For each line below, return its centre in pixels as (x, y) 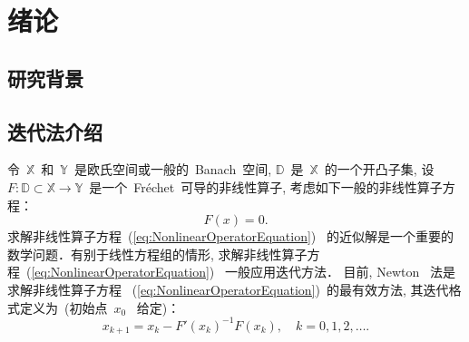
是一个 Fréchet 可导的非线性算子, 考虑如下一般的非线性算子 (266, 186)
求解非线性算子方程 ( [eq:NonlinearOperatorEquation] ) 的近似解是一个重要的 (230, 236)
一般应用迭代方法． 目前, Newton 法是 (340, 272)
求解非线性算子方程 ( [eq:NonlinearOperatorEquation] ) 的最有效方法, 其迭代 (228, 289)
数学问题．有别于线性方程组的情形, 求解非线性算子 (157, 254)
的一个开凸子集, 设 (379, 169)
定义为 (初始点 (64, 307)
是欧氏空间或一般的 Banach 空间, (173, 169)
